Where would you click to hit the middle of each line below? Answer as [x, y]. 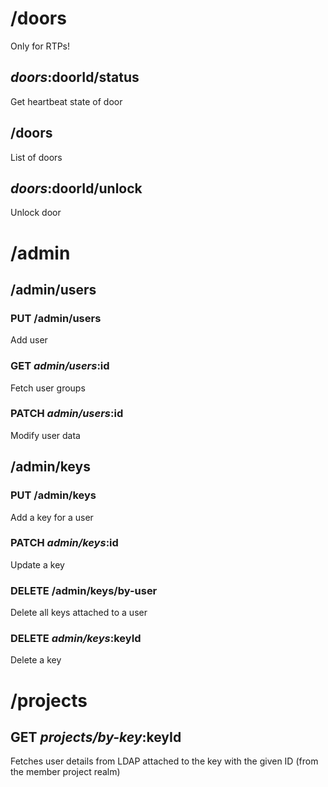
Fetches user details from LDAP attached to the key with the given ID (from [164, 761]
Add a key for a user [52, 517]
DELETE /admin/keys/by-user [84, 590]
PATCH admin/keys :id [64, 543]
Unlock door [36, 213]
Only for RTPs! [40, 46]
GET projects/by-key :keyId [96, 737]
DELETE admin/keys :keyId [76, 639]
